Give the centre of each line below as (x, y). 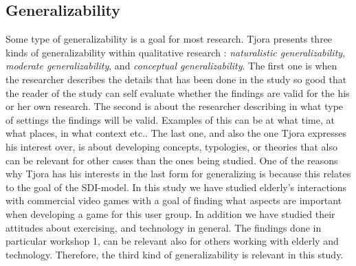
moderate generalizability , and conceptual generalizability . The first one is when (171, 66)
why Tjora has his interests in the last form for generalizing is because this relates (178, 174)
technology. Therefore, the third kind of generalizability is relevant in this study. (175, 254)
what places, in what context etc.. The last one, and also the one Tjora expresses (176, 133)
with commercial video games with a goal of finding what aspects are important (174, 200)
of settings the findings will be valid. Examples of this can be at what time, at (170, 119)
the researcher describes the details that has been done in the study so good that (176, 79)
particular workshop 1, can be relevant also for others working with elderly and (172, 241)
